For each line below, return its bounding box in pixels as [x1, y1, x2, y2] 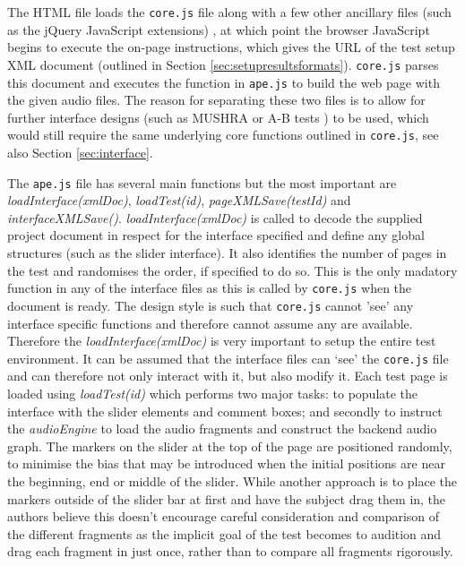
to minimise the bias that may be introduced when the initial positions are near [7, 454, 445, 473]
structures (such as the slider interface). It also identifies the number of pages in [7, 244, 447, 262]
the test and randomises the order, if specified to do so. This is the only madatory [7, 261, 458, 279]
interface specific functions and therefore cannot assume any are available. [7, 313, 413, 332]
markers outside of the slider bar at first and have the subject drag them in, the [7, 489, 446, 508]
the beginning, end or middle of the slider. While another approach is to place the [7, 471, 458, 490]
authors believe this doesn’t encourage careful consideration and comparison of [7, 507, 440, 526]
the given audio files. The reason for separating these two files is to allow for [7, 90, 426, 109]
